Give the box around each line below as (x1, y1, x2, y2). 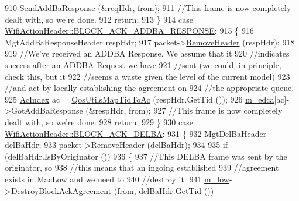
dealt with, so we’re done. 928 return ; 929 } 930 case (5, 115, 193, 128)
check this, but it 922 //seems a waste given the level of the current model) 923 (5, 70, 290, 82)
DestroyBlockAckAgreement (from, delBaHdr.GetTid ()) (11, 184, 214, 196)
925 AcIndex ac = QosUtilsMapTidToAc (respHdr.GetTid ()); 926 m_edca (5, 93, 274, 105)
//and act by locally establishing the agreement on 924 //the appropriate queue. (5, 82, 294, 94)
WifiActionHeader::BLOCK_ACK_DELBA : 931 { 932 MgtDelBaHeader (5, 127, 267, 139)
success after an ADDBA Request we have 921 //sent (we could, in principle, (5, 58, 281, 70)
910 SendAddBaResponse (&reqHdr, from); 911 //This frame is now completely (5, 2, 291, 13)
